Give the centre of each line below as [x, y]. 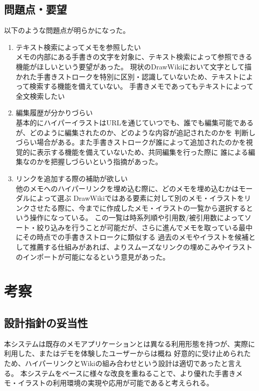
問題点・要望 [35, 9]
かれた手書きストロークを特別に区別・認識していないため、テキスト [127, 76]
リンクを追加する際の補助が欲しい [72, 178]
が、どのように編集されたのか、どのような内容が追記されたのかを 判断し [135, 132]
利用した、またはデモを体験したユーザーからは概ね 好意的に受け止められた [128, 353]
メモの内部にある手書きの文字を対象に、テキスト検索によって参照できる [134, 57]
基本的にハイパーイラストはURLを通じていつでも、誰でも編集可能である [134, 122]
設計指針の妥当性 [46, 323]
